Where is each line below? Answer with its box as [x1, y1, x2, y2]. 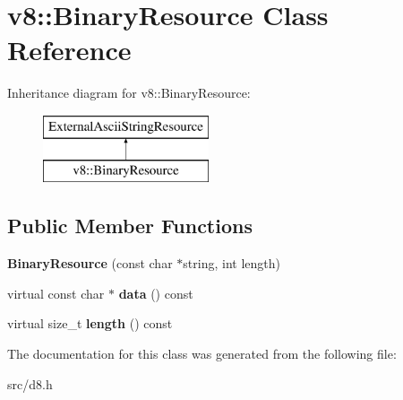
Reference [7, 31, 132, 68]
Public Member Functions [7, 212, 253, 239]
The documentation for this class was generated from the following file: [7, 344, 397, 363]
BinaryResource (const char [7, 254, 173, 273]
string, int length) [183, 254, 280, 273]
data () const [118, 283, 193, 302]
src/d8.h [7, 374, 53, 393]
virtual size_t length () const [7, 314, 173, 333]
